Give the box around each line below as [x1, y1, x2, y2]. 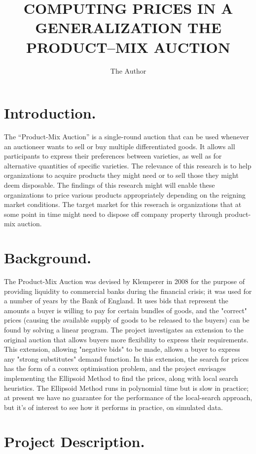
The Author [110, 65, 146, 76]
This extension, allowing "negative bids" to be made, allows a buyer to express [4, 344, 240, 354]
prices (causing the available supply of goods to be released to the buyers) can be [4, 315, 250, 325]
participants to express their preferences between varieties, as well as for [4, 151, 222, 161]
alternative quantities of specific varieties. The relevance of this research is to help [4, 160, 252, 170]
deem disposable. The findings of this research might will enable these [4, 180, 215, 190]
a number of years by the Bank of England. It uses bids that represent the [4, 295, 228, 306]
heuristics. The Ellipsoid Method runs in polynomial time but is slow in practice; [4, 382, 249, 393]
